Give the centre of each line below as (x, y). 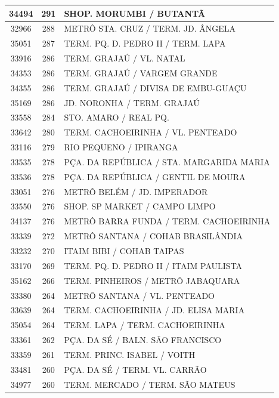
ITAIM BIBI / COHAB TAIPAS (124, 251)
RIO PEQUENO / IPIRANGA (121, 147)
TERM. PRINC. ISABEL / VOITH (130, 354)
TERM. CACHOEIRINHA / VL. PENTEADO (151, 132)
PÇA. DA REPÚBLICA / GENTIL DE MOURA (155, 176)
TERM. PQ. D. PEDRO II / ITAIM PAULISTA (153, 265)
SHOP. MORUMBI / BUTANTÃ (135, 13)
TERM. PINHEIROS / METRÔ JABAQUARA (152, 280)
